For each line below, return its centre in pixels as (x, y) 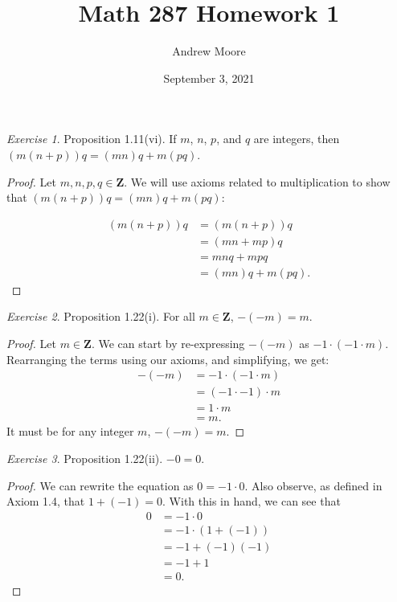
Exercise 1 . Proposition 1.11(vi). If (92, 139)
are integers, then (297, 139)
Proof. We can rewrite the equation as (100, 485)
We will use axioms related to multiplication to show (260, 181)
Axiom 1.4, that (46, 501)
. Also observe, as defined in (313, 485)
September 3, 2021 (209, 78)
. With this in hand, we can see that (252, 501)
